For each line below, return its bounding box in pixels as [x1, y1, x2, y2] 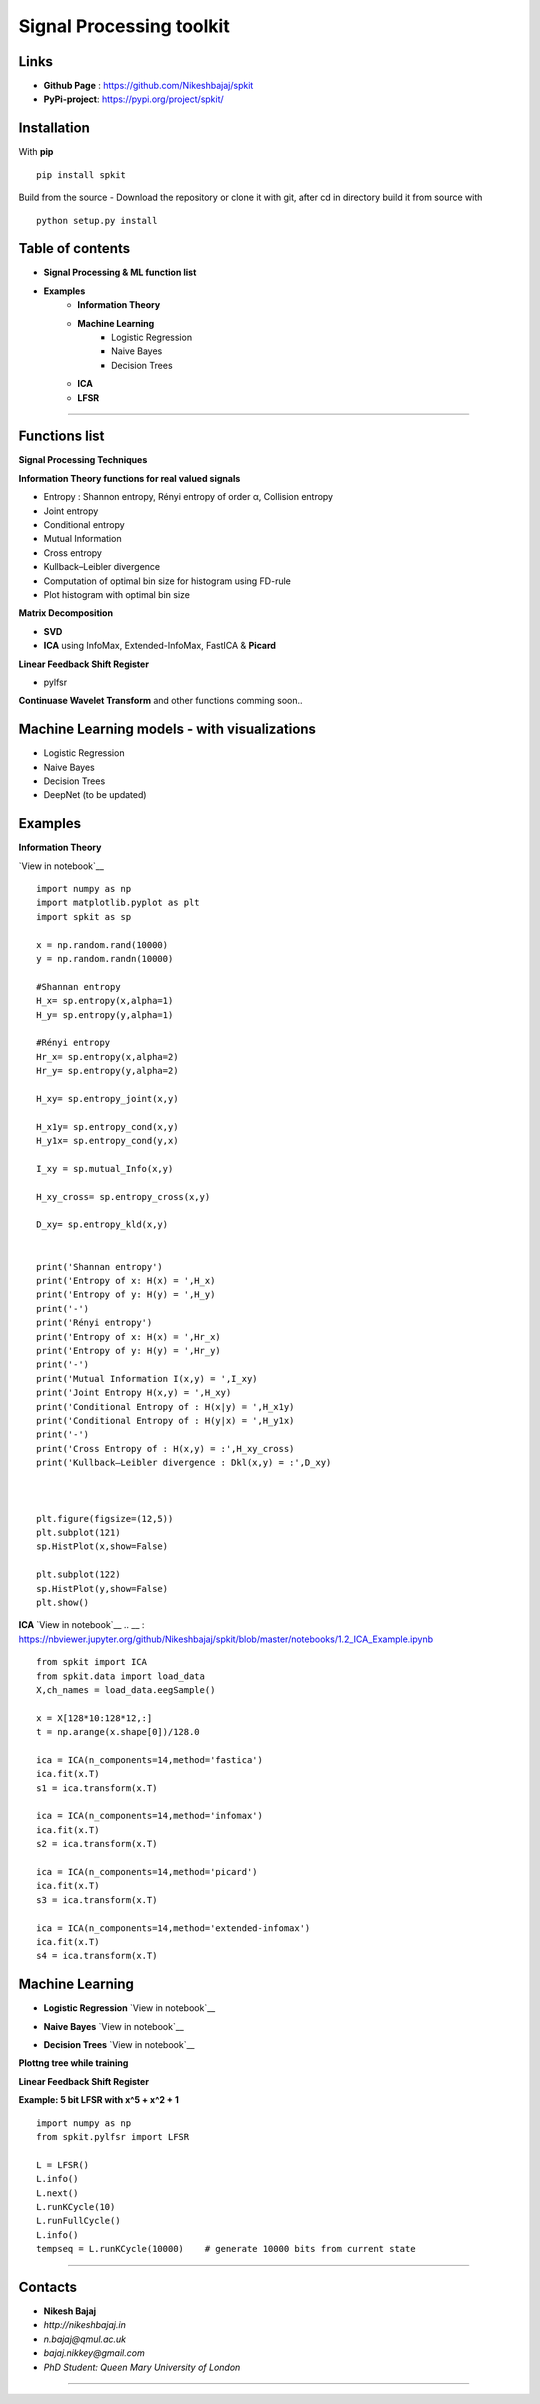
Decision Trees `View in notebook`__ [43, 2039, 195, 2051]
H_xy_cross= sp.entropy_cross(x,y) [36, 1191, 211, 1202]
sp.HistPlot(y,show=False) [36, 1583, 169, 1594]
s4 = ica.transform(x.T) [36, 1950, 158, 1962]
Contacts [18, 2278, 78, 2295]
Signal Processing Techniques [18, 454, 148, 466]
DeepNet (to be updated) [43, 789, 147, 801]
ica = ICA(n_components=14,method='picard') [36, 1866, 259, 1878]
